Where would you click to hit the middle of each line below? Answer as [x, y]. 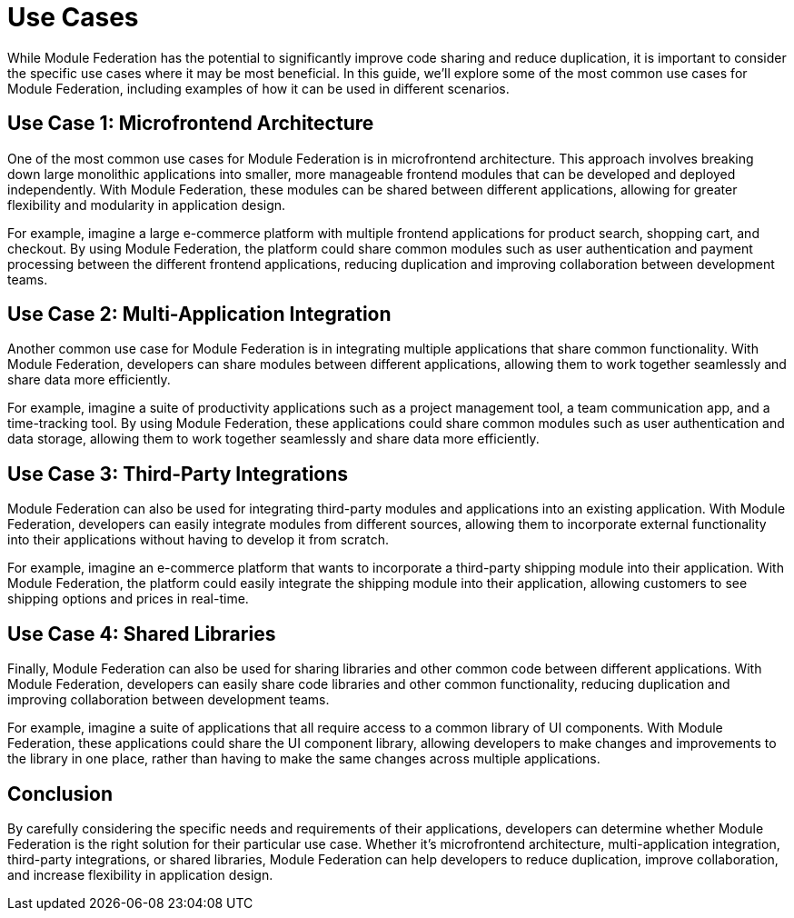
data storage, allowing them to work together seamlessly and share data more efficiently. [273, 439]
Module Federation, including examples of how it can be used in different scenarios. [258, 88]
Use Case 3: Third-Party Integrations [178, 474]
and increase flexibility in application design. [140, 874]
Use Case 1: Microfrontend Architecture [191, 124]
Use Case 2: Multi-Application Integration [199, 314]
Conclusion [60, 793]
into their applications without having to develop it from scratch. [198, 540]
